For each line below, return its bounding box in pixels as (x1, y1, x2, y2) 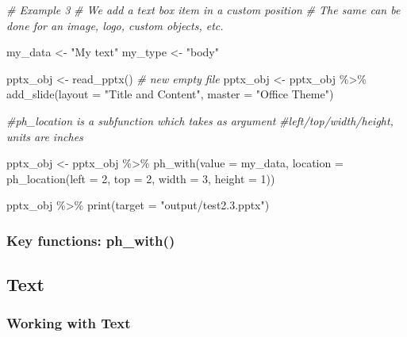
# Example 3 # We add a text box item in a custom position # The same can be (6, 2, 401, 17)
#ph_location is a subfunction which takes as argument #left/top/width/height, (6, 112, 394, 128)
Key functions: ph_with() (6, 230, 175, 250)
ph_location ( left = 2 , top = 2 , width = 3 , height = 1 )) (6, 170, 275, 186)
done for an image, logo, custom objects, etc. (6, 17, 224, 33)
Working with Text (6, 313, 131, 333)
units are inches (6, 128, 83, 144)
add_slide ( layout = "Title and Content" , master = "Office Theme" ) (6, 86, 334, 102)
